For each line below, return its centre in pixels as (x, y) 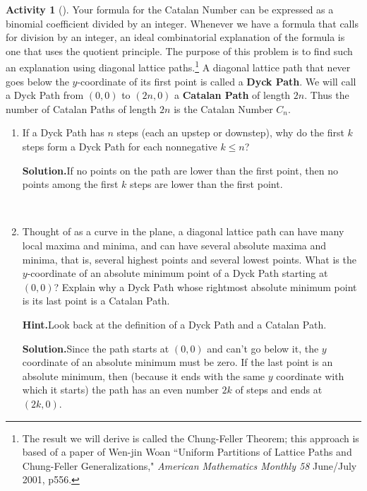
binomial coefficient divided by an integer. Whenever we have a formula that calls (182, 23)
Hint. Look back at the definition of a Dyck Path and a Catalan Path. (174, 324)
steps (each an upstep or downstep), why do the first (230, 132)
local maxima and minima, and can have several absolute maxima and (174, 245)
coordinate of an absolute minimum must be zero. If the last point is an (178, 362)
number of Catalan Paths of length (81, 108)
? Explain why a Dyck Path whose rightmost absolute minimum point (205, 286)
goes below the (37, 81)
